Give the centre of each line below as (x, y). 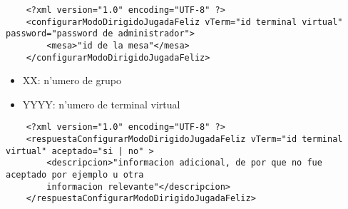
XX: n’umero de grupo (72, 80)
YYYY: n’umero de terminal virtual (101, 104)
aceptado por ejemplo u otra (75, 175)
